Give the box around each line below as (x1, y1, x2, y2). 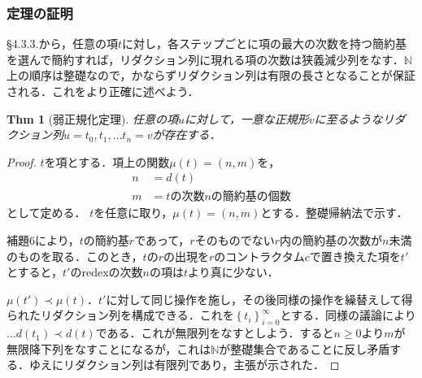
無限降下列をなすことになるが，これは (7, 340, 211, 357)
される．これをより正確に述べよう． (7, 83, 199, 99)
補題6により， (7, 232, 80, 249)
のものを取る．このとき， (7, 247, 143, 264)
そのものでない (194, 232, 275, 249)
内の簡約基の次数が (279, 232, 382, 249)
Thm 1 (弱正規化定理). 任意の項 (7, 110, 179, 127)
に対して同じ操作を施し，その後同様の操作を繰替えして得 (106, 290, 413, 307)
